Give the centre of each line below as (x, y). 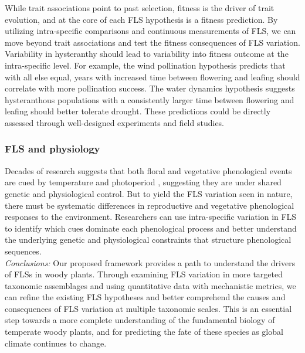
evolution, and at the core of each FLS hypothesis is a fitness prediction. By (141, 19)
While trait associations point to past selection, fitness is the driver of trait (140, 8)
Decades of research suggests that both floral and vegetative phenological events (148, 170)
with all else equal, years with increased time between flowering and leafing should (152, 77)
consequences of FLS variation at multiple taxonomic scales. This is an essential (148, 308)
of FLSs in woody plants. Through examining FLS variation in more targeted (144, 274)
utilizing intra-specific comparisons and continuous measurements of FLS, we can (150, 31)
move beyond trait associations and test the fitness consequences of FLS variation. (152, 42)
